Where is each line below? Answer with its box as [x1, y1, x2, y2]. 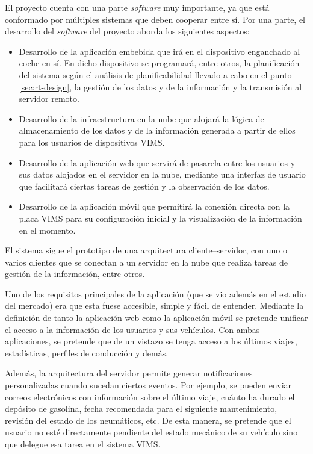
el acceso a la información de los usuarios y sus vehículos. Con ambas [5, 323, 260, 335]
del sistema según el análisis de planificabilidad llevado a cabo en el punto [19, 68, 292, 81]
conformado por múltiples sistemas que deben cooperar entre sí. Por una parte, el [5, 13, 306, 25]
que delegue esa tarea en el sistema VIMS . [5, 438, 161, 450]
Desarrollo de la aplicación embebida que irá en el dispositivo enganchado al [19, 45, 300, 57]
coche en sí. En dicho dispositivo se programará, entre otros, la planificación [19, 57, 300, 69]
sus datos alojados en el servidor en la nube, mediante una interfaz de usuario [19, 168, 306, 181]
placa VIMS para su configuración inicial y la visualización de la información [19, 211, 302, 224]
